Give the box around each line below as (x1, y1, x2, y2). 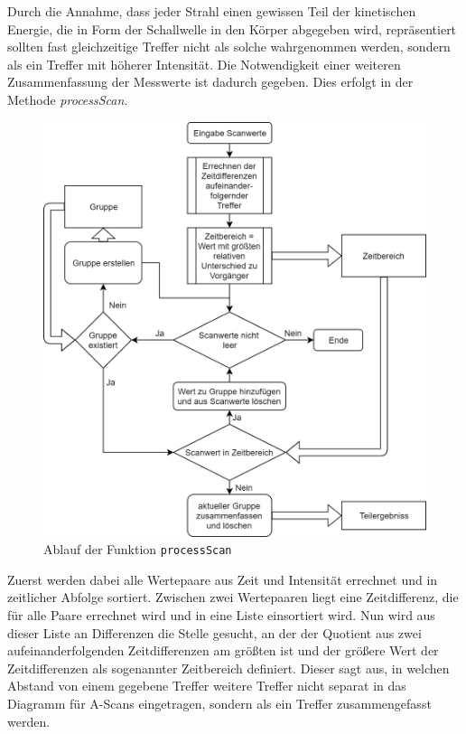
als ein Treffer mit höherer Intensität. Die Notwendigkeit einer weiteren (7, 54, 401, 73)
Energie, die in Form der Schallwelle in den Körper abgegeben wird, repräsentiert (7, 19, 457, 38)
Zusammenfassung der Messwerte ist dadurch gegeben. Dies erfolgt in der (7, 72, 414, 91)
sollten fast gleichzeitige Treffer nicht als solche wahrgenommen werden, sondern (7, 37, 451, 56)
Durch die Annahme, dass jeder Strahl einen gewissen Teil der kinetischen (7, 2, 416, 20)
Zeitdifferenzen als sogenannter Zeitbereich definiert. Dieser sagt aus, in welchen (7, 658, 450, 677)
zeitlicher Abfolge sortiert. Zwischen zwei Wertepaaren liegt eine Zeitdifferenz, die (7, 588, 459, 607)
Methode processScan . (7, 89, 128, 108)
